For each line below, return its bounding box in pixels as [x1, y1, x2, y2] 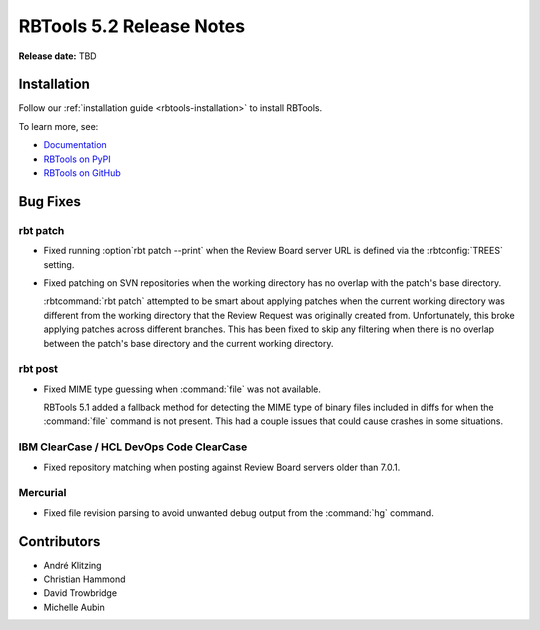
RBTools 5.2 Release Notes [18, 15, 245, 37]
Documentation [43, 139, 107, 151]
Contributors [18, 533, 101, 550]
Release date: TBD [18, 50, 97, 62]
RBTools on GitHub [43, 167, 122, 179]
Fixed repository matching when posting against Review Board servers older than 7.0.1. [43, 461, 401, 473]
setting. [43, 258, 75, 270]
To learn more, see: [18, 120, 99, 132]
